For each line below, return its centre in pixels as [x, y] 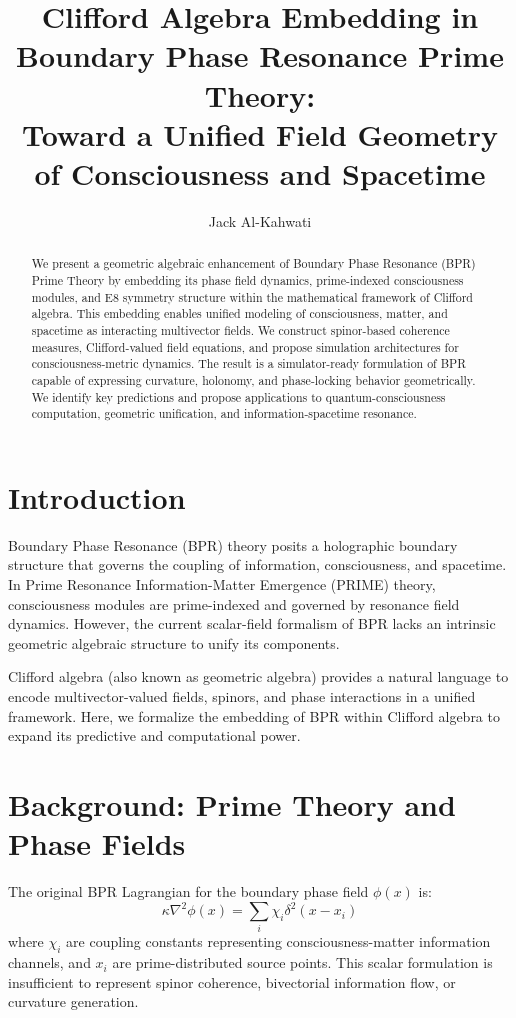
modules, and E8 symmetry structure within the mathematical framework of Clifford [252, 296]
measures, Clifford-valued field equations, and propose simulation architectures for [245, 346]
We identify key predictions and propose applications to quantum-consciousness [238, 396]
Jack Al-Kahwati [260, 220]
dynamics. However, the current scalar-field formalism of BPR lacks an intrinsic [252, 623]
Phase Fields [97, 843]
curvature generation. [73, 1001]
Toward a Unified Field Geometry [260, 133]
